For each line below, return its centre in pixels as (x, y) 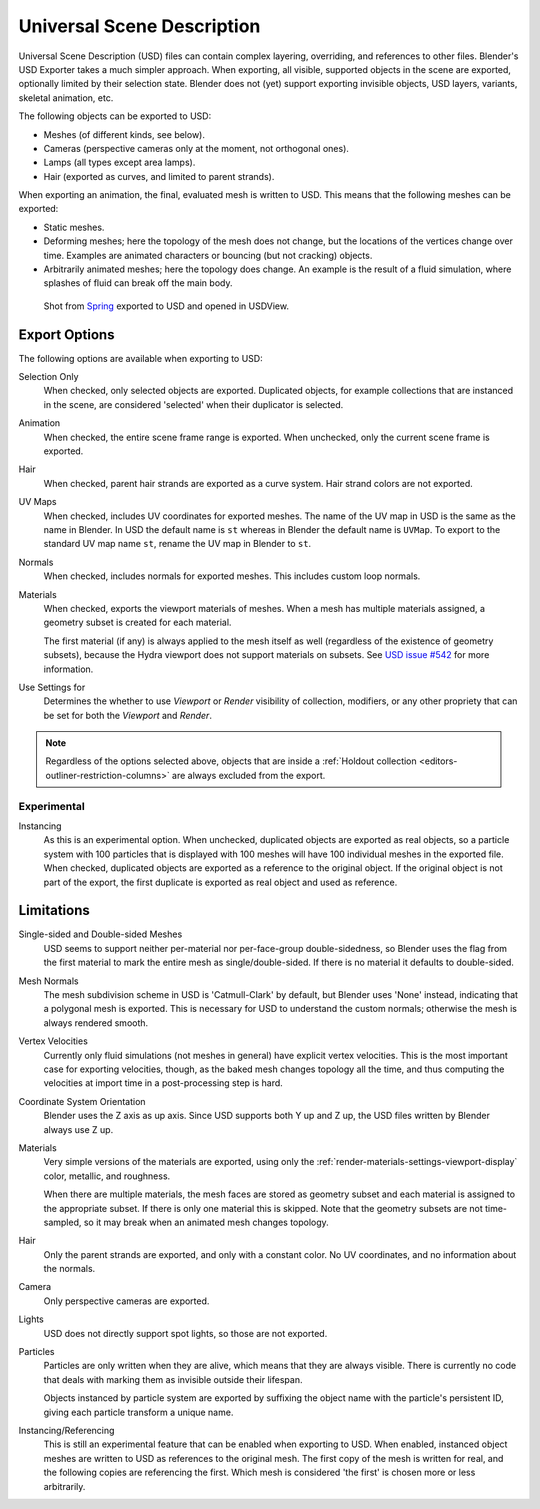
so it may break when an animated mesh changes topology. (206, 1222)
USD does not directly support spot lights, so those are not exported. (185, 1333)
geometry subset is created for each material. (137, 622)
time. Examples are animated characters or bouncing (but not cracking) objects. (208, 255)
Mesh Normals (48, 981)
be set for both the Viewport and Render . (127, 715)
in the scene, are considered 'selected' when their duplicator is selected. (193, 404)
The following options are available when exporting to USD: (141, 358)
